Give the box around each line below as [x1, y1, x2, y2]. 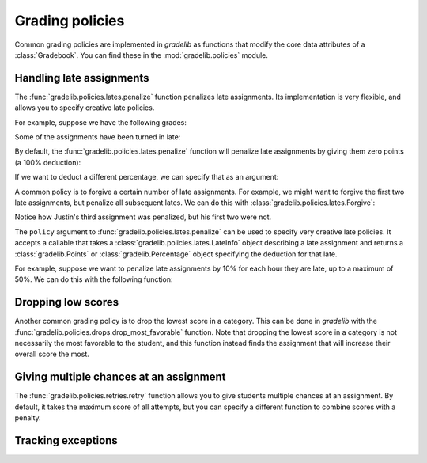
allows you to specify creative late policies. [14, 103, 155, 112]
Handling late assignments [14, 71, 149, 85]
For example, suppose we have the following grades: [14, 117, 187, 127]
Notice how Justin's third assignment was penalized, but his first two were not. [14, 212, 272, 222]
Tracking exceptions [14, 434, 118, 447]
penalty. [14, 413, 41, 423]
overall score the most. [14, 349, 90, 359]
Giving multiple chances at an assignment [14, 370, 226, 384]
